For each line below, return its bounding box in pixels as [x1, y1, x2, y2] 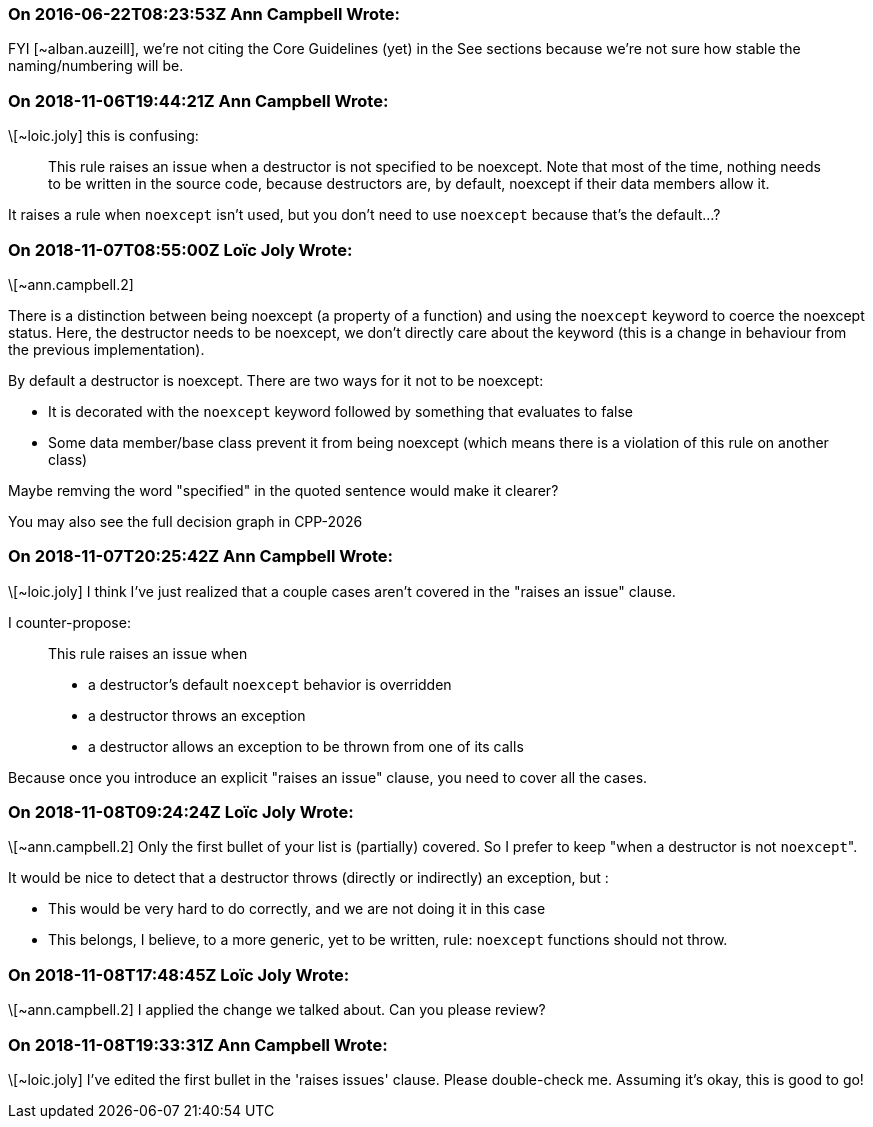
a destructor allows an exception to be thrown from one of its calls [88, 737, 524, 755]
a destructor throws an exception [88, 706, 306, 724]
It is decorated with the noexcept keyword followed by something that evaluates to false [48, 402, 633, 420]
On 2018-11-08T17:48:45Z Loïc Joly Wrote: [8, 964, 350, 985]
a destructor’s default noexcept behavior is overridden [88, 675, 452, 693]
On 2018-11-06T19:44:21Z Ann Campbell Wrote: [8, 90, 389, 111]
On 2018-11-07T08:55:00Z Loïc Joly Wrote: [8, 239, 353, 260]
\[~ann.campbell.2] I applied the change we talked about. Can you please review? [8, 1001, 546, 1019]
